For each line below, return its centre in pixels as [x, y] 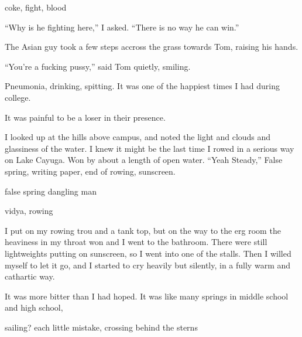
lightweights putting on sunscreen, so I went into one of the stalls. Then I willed [148, 253]
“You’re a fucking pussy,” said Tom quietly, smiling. [98, 66]
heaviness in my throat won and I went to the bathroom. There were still [136, 242]
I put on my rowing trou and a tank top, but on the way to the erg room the [143, 230]
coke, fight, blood [36, 7]
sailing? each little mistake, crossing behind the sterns [101, 327]
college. [18, 97]
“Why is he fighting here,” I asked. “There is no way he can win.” [122, 27]
